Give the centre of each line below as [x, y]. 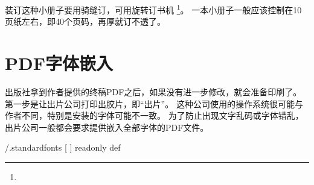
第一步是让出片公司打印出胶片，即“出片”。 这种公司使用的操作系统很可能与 [154, 103]
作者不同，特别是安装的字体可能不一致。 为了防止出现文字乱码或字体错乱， [154, 115]
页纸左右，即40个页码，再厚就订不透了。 [85, 21]
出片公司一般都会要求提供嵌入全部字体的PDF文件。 [107, 127]
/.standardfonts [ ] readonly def [63, 147]
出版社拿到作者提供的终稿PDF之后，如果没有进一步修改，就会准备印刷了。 [153, 91]
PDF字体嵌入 [59, 63]
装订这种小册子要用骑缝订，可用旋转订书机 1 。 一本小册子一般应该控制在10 [153, 9]
